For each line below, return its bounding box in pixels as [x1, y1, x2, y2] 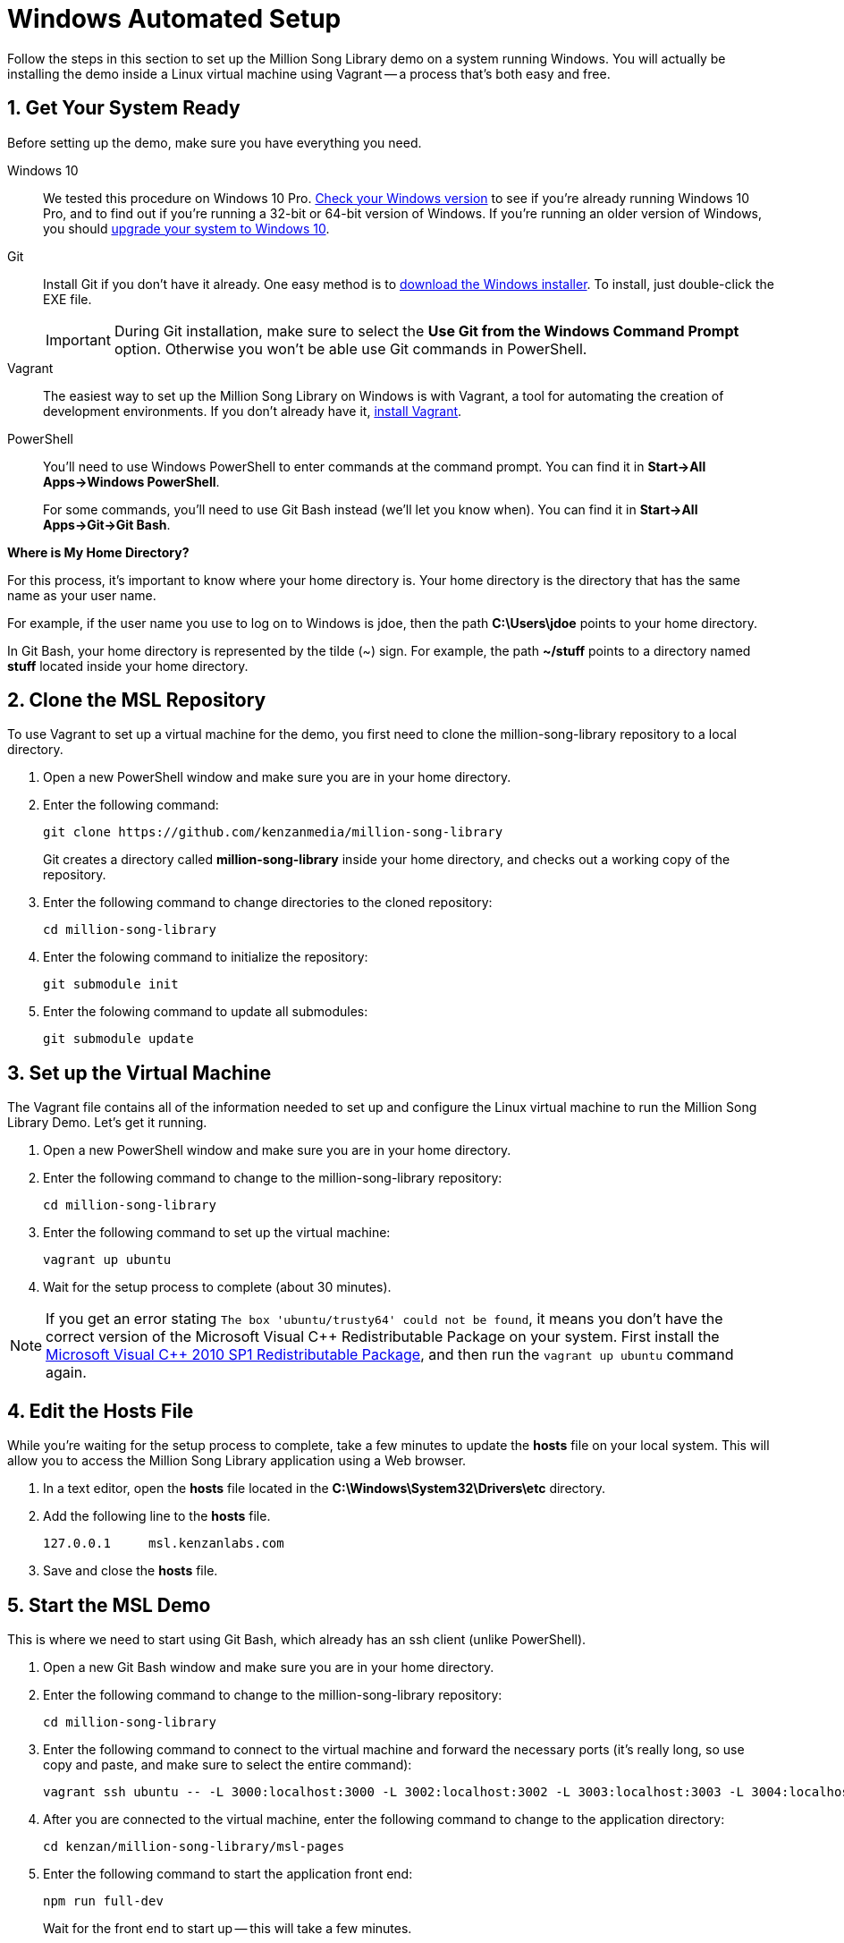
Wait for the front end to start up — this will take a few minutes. [43, 1920, 412, 1936]
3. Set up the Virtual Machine [7, 1061, 272, 1084]
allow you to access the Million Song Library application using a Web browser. [7, 1453, 467, 1469]
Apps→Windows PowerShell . [43, 473, 220, 489]
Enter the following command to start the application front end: [43, 1865, 413, 1881]
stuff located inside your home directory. [7, 658, 249, 674]
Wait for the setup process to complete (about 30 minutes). [43, 1279, 392, 1295]
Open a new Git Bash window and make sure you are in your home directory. [43, 1659, 494, 1675]
